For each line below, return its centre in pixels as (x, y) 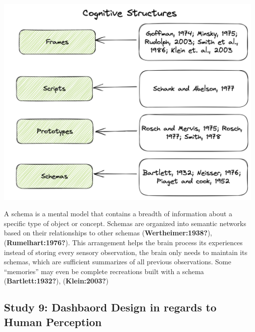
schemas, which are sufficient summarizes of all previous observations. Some (118, 262)
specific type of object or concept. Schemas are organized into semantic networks (125, 223)
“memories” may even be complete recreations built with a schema (104, 271)
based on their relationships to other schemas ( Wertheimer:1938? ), (108, 233)
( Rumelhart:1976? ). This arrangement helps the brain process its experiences (123, 243)
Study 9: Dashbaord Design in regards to (110, 307)
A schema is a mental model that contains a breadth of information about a (118, 214)
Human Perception (53, 321)
